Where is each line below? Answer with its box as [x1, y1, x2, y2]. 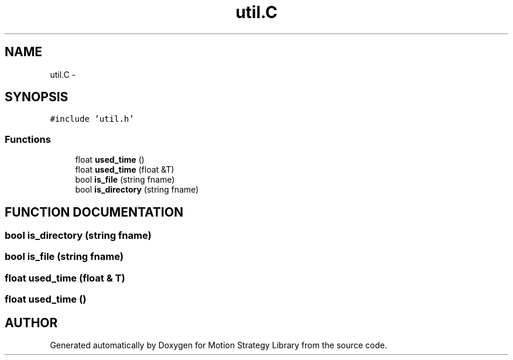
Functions [5, 133, 51, 145]
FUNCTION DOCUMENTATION [5, 204, 183, 220]
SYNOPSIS [5, 90, 69, 105]
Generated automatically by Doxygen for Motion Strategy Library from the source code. [50, 340, 388, 350]
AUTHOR [5, 315, 58, 330]
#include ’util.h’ [50, 114, 134, 124]
